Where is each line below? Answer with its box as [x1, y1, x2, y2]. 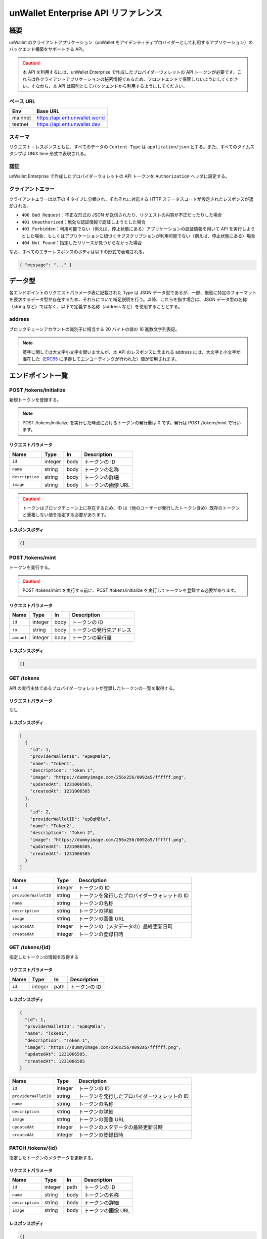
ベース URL [9, 98, 36, 105]
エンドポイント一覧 [9, 371, 68, 380]
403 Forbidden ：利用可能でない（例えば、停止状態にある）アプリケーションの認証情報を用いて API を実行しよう [21, 226, 256, 232]
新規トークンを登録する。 [9, 397, 61, 403]
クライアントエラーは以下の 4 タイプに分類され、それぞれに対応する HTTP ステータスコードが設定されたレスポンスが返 [9, 196, 254, 202]
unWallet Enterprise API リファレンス [9, 7, 163, 18]
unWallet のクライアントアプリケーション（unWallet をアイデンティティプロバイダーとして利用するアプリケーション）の [9, 40, 253, 46]
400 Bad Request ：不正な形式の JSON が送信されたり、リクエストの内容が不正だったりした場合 [21, 212, 222, 218]
